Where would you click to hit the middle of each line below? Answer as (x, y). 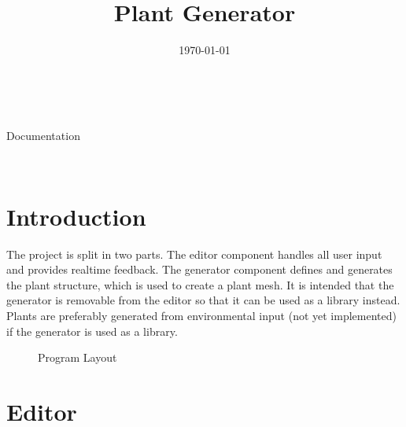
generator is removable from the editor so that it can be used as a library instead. (203, 300)
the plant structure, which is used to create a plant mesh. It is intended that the (200, 284)
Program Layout (78, 357)
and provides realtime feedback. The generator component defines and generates (199, 269)
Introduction (76, 216)
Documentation (43, 136)
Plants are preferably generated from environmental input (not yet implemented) (201, 315)
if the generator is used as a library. (92, 331)
